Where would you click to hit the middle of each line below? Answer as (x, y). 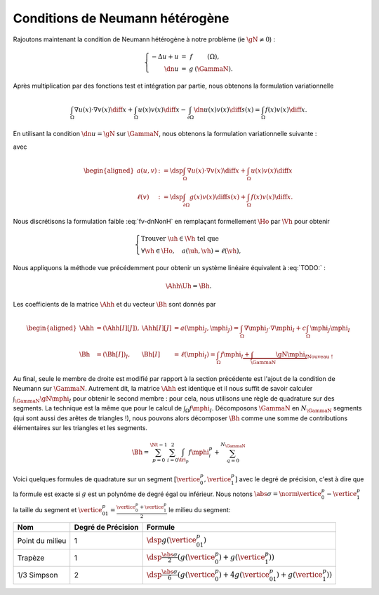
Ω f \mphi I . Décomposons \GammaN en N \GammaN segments (273, 409)
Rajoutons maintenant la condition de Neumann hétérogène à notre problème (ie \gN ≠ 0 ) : (144, 39)
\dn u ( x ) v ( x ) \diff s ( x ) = (227, 109)
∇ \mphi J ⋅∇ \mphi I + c (275, 329)
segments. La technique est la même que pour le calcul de (98, 408)
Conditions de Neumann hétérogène (121, 18)
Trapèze (31, 558)
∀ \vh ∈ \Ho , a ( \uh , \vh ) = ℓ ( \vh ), (191, 250)
